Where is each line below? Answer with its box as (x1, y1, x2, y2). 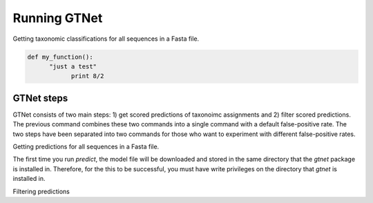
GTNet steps (12, 92, 68, 104)
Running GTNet (12, 10, 103, 26)
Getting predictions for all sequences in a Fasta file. (12, 142, 160, 151)
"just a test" (49, 62, 97, 70)
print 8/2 (70, 72, 104, 80)
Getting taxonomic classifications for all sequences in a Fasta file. (12, 35, 200, 43)
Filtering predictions (12, 187, 70, 195)
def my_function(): (27, 52, 93, 61)
